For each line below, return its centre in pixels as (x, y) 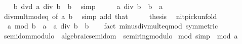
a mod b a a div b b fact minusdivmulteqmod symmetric (113, 26)
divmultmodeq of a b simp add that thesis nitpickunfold (110, 16)
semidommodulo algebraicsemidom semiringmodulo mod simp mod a (121, 35)
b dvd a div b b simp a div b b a (88, 6)
